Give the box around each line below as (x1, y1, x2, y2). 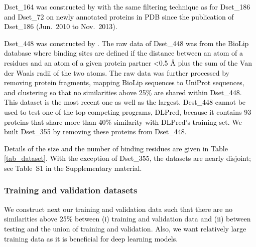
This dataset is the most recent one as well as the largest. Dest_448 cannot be (4, 97, 246, 107)
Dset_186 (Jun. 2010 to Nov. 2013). (4, 21, 117, 32)
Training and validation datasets (4, 184, 138, 196)
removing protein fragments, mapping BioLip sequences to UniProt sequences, (4, 77, 244, 88)
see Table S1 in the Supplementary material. (4, 162, 142, 173)
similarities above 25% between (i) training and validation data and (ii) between (4, 213, 251, 224)
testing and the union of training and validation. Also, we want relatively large (4, 223, 246, 233)
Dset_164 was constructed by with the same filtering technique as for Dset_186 (4, 2, 250, 12)
